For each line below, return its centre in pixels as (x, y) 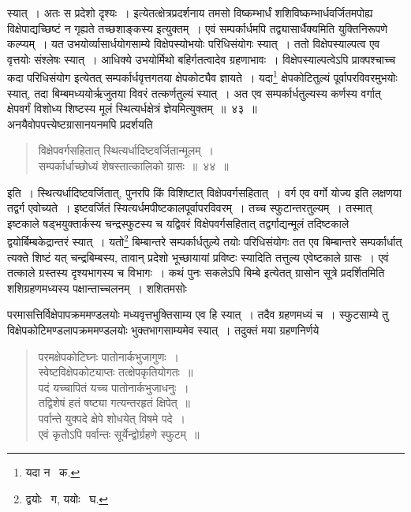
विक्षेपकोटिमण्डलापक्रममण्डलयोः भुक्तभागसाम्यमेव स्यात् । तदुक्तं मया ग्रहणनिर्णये (163, 330)
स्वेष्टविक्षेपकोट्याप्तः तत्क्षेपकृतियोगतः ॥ (116, 372)
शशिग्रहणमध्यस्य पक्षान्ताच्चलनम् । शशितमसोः (97, 288)
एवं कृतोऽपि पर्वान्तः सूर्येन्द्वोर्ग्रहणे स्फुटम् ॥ (119, 434)
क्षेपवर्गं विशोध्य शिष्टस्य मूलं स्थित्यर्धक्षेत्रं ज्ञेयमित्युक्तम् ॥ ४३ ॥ (132, 108)
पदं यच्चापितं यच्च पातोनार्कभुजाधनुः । (114, 387)
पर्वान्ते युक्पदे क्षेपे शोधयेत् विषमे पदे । (112, 418)
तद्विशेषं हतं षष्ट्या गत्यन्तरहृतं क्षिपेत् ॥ (114, 403)
